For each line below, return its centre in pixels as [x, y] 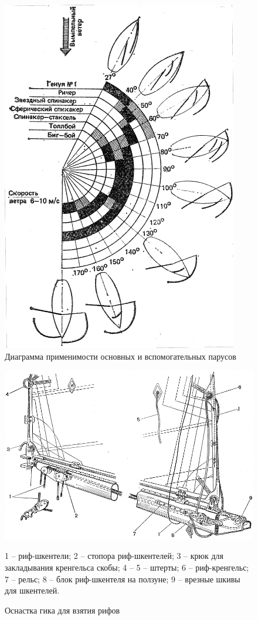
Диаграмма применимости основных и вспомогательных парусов [120, 356]
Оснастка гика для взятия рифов [62, 610]
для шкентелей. [32, 590]
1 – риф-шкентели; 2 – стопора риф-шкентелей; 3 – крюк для [114, 556]
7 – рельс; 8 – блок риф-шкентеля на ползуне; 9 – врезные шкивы [123, 579]
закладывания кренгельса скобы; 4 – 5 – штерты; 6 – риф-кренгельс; [127, 567]
